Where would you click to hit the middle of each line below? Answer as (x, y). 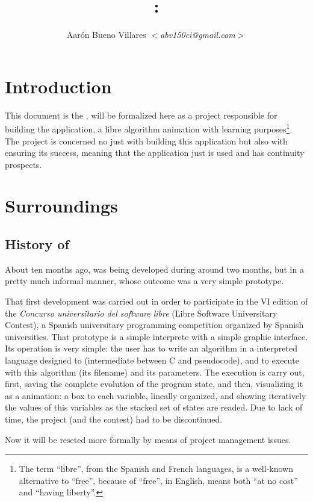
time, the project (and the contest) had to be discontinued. (114, 419)
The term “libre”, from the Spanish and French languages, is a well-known (156, 469)
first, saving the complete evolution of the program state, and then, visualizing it (154, 384)
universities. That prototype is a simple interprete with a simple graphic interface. (156, 336)
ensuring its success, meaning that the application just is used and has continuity (155, 153)
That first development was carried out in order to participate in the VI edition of (156, 301)
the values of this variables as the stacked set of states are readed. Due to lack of (154, 407)
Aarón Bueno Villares (106, 35)
